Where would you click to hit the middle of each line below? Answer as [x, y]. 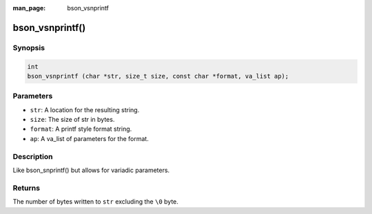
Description [33, 156]
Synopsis [29, 47]
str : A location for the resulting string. [85, 109]
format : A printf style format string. [81, 129]
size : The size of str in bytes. [72, 120]
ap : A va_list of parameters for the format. [90, 138]
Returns [27, 188]
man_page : [29, 8]
